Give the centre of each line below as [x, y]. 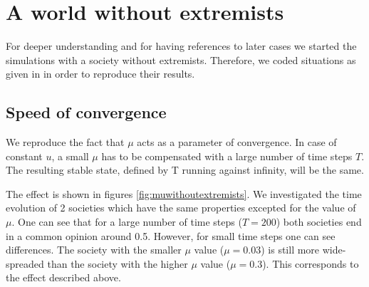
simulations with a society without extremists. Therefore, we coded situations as [181, 59]
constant [24, 156]
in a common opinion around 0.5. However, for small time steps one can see [171, 235]
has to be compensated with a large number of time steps [227, 156]
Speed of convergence [86, 112]
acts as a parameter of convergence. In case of [237, 142]
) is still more [290, 250]
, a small [70, 156]
